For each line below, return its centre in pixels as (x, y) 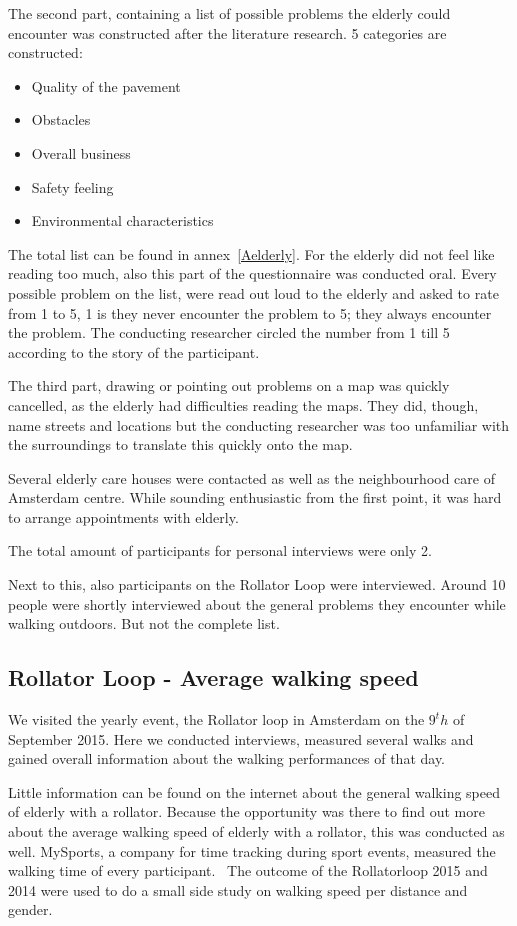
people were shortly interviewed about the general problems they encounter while (257, 603)
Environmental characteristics (122, 220)
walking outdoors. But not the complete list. (144, 623)
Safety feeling (72, 186)
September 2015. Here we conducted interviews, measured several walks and (241, 738)
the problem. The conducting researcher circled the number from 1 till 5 (229, 332)
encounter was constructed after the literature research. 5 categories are (227, 32)
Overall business (81, 152)
